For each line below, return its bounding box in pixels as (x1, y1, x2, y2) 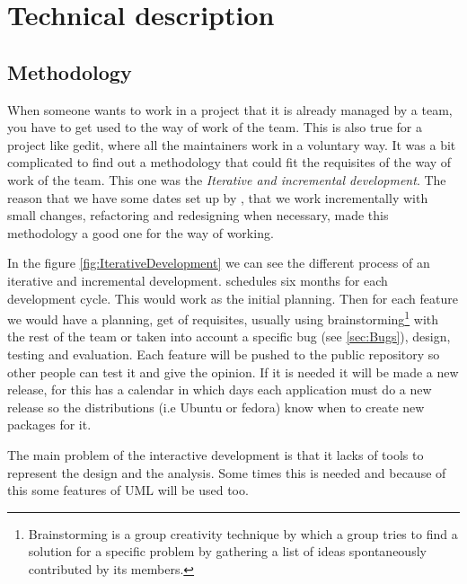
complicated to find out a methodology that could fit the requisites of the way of (7, 153, 452, 172)
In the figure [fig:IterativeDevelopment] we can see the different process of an (7, 253, 430, 272)
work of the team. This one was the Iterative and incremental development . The (7, 170, 446, 189)
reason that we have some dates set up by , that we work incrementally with (7, 188, 428, 207)
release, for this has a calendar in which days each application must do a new (7, 380, 432, 399)
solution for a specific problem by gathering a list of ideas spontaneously (28, 542, 427, 561)
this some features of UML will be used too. (7, 481, 249, 500)
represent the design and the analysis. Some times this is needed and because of (7, 463, 446, 482)
